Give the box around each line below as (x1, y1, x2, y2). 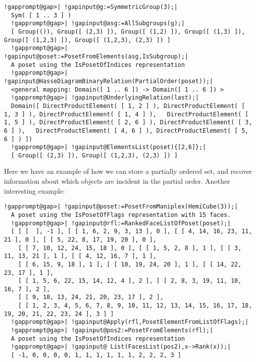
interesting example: (4, 185, 65, 196)
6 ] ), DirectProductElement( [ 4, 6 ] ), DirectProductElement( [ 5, (4, 127, 249, 134)
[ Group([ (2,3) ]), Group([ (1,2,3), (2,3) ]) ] (11, 152, 178, 159)
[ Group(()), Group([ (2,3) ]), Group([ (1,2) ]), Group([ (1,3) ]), (11, 28, 245, 35)
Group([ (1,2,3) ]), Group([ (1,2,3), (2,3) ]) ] (4, 36, 171, 44)
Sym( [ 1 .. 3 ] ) (11, 11, 72, 19)
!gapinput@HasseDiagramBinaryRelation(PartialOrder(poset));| (4, 77, 213, 85)
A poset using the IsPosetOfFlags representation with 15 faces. (11, 211, 231, 218)
